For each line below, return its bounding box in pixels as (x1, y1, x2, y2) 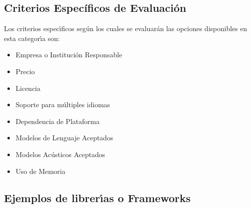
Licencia (15, 83, 41, 93)
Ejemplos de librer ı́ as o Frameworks (4, 190, 191, 205)
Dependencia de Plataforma (15, 116, 100, 126)
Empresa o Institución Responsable (15, 49, 123, 60)
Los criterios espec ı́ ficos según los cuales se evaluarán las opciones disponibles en (4, 23, 247, 34)
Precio (15, 66, 35, 76)
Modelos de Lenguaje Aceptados (15, 132, 113, 143)
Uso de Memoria (15, 166, 66, 176)
